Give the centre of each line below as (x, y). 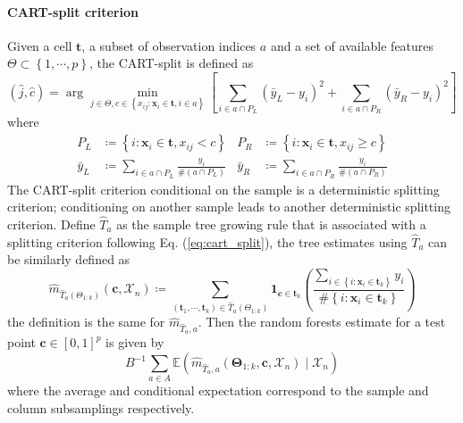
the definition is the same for (86, 322)
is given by (135, 342)
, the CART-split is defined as (171, 63)
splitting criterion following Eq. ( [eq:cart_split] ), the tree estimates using (207, 241)
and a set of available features (352, 45)
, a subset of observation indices (169, 45)
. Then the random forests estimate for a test (322, 322)
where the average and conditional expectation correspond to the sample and (218, 390)
